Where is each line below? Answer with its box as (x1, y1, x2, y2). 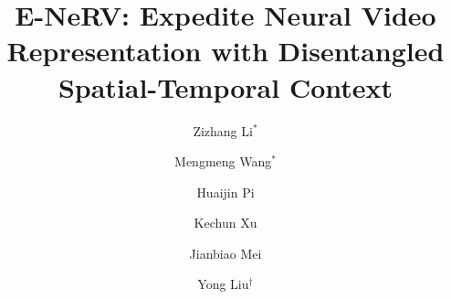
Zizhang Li (193, 121, 253, 140)
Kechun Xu (194, 213, 257, 232)
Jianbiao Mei (189, 243, 262, 262)
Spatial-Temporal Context (58, 68, 393, 105)
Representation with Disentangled (6, 32, 445, 69)
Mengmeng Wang (174, 152, 272, 171)
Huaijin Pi (196, 182, 255, 201)
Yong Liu (197, 274, 249, 294)
